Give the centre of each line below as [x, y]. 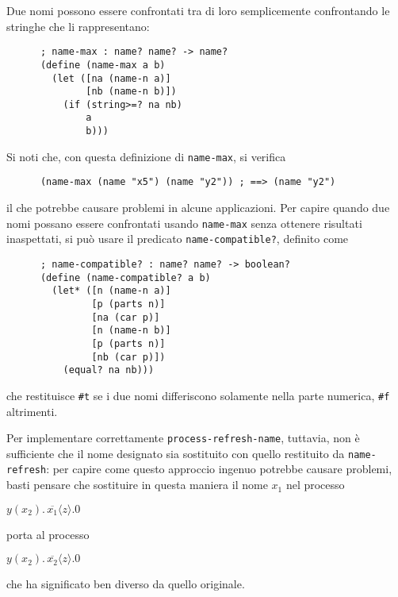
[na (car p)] [126, 317]
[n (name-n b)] [131, 331]
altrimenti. [32, 411]
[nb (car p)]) [128, 357]
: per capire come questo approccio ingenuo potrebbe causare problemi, [219, 469]
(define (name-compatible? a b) [125, 277]
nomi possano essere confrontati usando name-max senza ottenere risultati [184, 223]
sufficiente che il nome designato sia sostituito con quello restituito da [176, 453]
